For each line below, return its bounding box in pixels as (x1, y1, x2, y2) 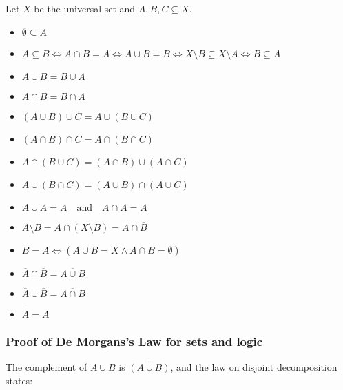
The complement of (6, 360, 87, 374)
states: (6, 373, 33, 387)
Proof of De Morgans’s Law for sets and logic (6, 332, 263, 349)
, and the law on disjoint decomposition (170, 360, 337, 374)
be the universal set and (34, 1, 136, 15)
